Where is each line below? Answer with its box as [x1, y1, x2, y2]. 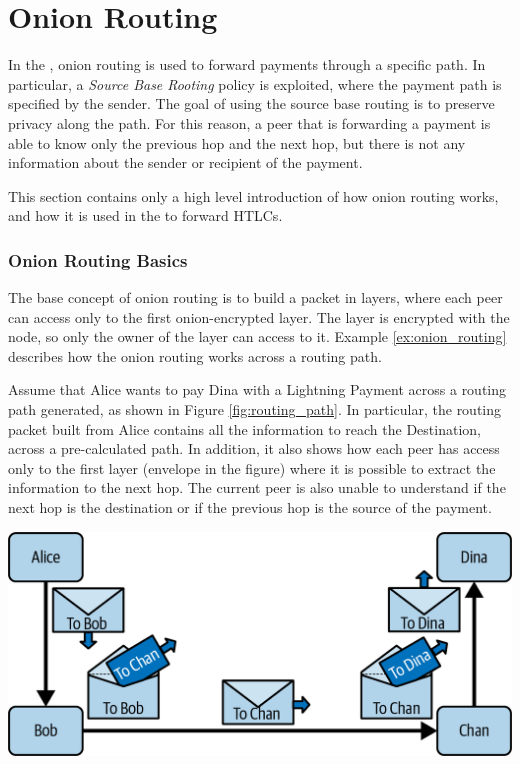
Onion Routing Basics [8, 247, 188, 272]
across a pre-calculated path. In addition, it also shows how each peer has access [8, 438, 500, 459]
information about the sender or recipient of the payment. [8, 152, 363, 173]
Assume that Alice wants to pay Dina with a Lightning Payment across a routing [8, 379, 507, 400]
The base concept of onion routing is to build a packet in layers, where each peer [8, 287, 503, 308]
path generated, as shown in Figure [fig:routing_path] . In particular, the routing [8, 399, 502, 420]
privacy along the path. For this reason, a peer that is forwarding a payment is [8, 112, 491, 133]
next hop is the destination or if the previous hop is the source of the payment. [8, 497, 492, 518]
